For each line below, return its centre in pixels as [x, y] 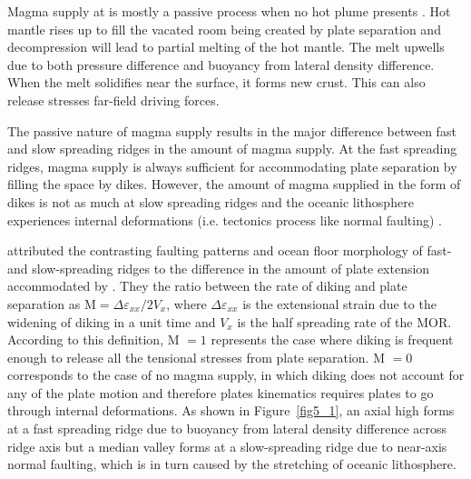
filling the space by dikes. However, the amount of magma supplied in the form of [234, 184]
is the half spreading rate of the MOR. [344, 321]
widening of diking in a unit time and [112, 321]
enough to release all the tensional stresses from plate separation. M [196, 357]
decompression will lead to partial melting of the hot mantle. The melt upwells [226, 47]
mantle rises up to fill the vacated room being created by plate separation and [224, 29]
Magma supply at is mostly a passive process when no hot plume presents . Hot [229, 11]
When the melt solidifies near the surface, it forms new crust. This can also [216, 82]
